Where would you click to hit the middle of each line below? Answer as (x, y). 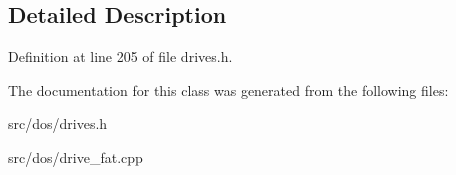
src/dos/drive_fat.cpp (75, 156)
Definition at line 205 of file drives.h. (120, 56)
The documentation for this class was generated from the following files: (228, 89)
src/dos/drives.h (58, 123)
